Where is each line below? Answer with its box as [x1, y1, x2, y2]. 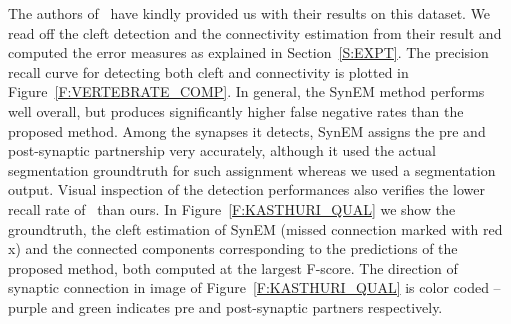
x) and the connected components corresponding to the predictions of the [8, 238, 458, 259]
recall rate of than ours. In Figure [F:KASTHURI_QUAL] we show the [8, 198, 456, 219]
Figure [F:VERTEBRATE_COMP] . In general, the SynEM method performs [8, 81, 485, 102]
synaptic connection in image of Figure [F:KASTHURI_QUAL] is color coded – [8, 277, 501, 298]
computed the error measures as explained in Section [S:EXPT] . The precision [8, 42, 489, 63]
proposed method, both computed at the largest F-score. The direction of [8, 257, 458, 278]
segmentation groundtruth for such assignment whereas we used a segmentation [8, 159, 496, 180]
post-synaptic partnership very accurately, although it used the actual [8, 140, 436, 161]
